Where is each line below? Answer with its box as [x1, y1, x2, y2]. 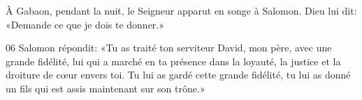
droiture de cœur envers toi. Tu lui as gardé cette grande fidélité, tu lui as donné [6, 67, 351, 82]
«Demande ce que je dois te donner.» [6, 17, 165, 31]
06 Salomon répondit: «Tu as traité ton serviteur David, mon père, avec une [6, 40, 332, 55]
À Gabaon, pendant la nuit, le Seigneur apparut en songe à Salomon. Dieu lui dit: [6, 3, 357, 17]
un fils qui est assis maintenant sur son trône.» [6, 81, 205, 95]
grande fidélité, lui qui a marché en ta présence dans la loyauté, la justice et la [6, 53, 341, 68]
